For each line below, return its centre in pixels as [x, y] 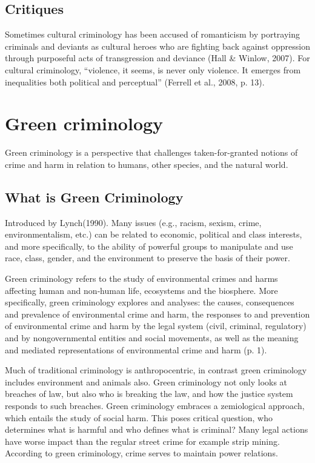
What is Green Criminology [94, 197]
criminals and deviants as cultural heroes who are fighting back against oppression [157, 46]
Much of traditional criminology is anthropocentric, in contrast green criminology [156, 370]
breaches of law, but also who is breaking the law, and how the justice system [149, 394]
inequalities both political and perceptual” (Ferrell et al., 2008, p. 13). [135, 82]
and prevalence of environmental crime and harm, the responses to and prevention [157, 314]
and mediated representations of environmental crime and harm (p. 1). [136, 349]
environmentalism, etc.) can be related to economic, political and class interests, [154, 234]
